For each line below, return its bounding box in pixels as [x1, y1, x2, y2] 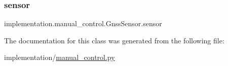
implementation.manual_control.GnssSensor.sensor [4, 18, 162, 29]
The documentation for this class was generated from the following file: [4, 35, 224, 45]
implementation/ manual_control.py [4, 52, 115, 62]
